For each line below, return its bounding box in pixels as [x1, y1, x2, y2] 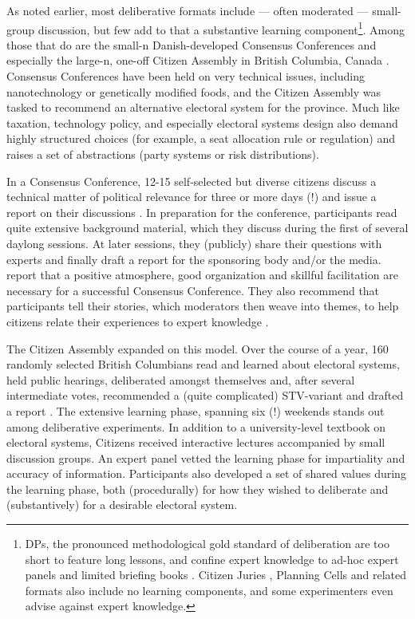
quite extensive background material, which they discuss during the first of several [6, 219, 409, 236]
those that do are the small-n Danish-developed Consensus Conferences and [6, 36, 377, 53]
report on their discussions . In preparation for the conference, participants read [6, 203, 397, 220]
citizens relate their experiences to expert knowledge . [6, 313, 269, 329]
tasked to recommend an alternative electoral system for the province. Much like [6, 99, 400, 116]
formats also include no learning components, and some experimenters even [25, 582, 393, 598]
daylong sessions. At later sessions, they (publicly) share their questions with [6, 235, 382, 251]
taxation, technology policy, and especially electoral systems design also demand [6, 114, 398, 131]
